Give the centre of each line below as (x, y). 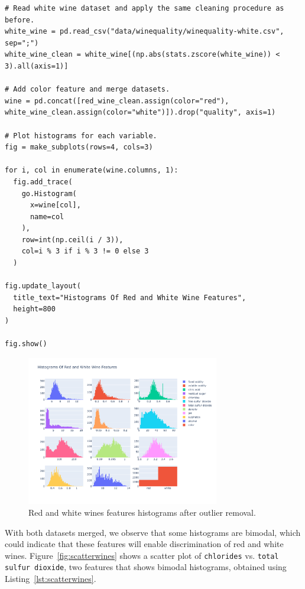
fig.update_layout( (43, 286)
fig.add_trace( (43, 182)
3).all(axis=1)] (37, 66)
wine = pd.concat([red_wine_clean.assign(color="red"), (117, 101)
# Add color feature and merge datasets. (87, 90)
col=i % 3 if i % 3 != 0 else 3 (85, 251)
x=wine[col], (55, 205)
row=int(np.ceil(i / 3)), (72, 240)
